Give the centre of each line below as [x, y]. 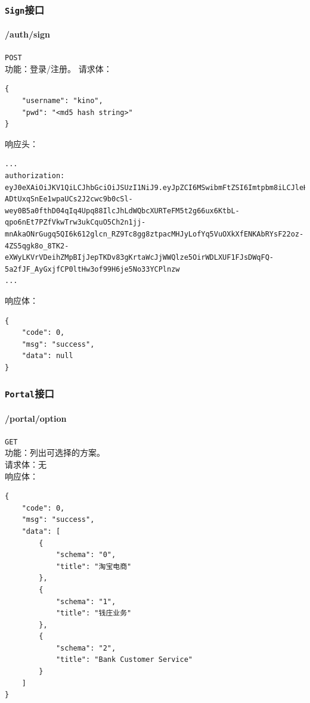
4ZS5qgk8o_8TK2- [37, 246]
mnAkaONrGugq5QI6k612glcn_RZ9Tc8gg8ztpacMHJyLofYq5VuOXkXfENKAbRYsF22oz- [154, 234]
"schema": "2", [86, 648]
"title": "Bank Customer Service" [124, 660]
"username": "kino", [62, 101]
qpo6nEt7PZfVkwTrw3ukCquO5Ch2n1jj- [75, 223]
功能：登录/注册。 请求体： [58, 68]
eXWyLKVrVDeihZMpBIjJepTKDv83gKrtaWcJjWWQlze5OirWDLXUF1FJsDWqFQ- [139, 258]
